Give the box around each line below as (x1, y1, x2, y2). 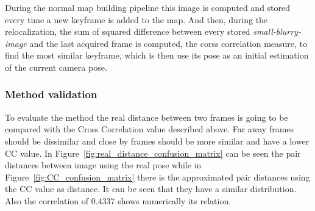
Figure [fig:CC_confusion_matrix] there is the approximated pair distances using (5, 170, 310, 183)
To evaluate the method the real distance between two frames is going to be (5, 110, 288, 123)
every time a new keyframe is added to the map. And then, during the (5, 13, 268, 26)
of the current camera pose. (5, 60, 107, 73)
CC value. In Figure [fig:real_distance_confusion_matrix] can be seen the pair (5, 146, 301, 159)
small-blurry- (253, 25, 301, 38)
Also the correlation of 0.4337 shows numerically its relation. (5, 194, 232, 207)
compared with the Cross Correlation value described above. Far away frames (5, 123, 294, 135)
